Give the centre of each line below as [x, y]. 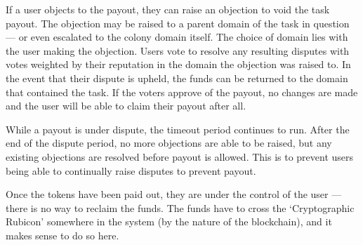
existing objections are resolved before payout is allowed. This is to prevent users [180, 156]
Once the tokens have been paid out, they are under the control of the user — [174, 194]
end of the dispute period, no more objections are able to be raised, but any [169, 143]
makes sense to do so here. [62, 235]
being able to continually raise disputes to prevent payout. [131, 170]
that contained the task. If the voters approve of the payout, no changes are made [182, 92]
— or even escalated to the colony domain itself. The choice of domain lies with [177, 37]
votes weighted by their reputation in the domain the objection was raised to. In [178, 64]
